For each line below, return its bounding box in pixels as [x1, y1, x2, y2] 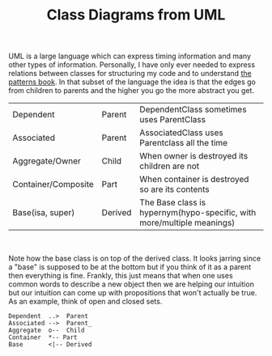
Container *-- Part [8, 333, 79, 341]
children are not [139, 160, 200, 172]
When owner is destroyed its [139, 150, 249, 162]
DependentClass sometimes [139, 104, 247, 115]
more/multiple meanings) [139, 217, 236, 228]
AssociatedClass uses [139, 127, 224, 138]
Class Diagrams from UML [46, 6, 226, 24]
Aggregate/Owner [12, 155, 81, 167]
